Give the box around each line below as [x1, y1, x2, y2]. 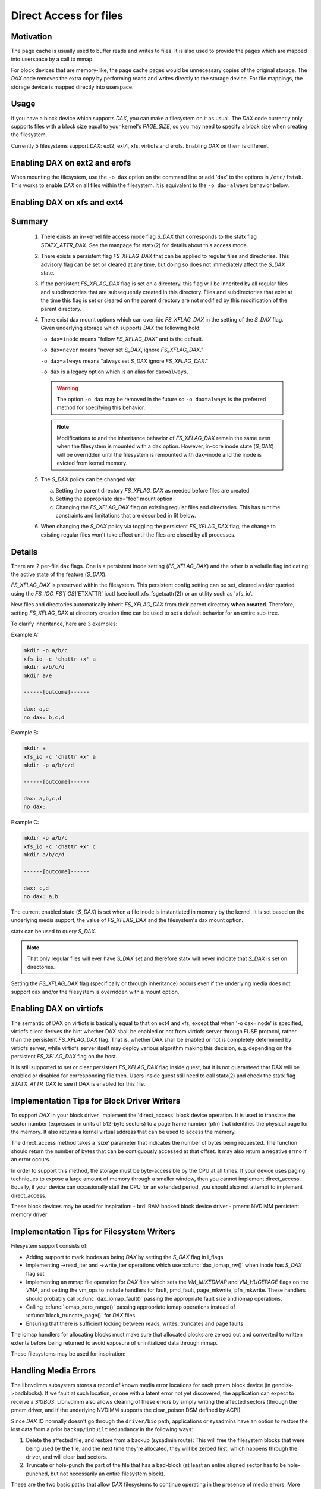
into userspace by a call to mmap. [11, 55, 94, 63]
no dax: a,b [23, 893, 59, 899]
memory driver [11, 1211, 48, 1218]
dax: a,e [23, 706, 49, 712]
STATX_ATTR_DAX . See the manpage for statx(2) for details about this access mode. [40, 241, 248, 248]
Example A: [11, 631, 39, 638]
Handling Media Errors [11, 1366, 96, 1376]
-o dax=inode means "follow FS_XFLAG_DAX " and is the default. [40, 335, 203, 342]
